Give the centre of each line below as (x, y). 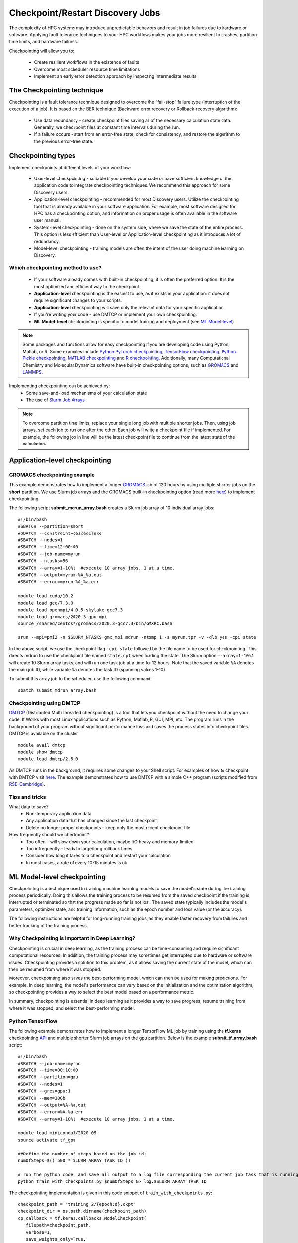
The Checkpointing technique (56, 90)
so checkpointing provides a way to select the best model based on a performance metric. (102, 992)
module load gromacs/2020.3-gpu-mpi (63, 617)
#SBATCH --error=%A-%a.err (51, 1112)
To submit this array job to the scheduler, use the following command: (81, 679)
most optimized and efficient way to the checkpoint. (87, 286)
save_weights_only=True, (56, 1239)
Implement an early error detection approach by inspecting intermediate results (115, 76)
